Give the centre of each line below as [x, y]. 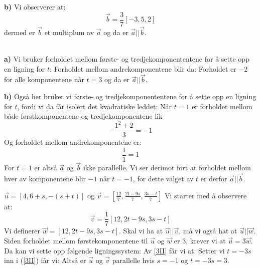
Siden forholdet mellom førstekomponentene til [76, 240]
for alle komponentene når [44, 79]
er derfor [214, 179]
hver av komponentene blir [45, 179]
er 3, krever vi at [200, 240]
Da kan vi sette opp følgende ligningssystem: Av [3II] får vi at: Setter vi [114, 250]
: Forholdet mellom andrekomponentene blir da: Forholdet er [143, 68]
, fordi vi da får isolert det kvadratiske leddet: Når [95, 106]
